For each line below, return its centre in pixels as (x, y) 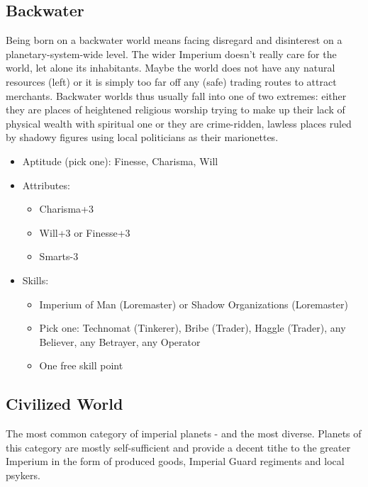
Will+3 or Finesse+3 (85, 232)
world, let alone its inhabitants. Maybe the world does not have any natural (171, 68)
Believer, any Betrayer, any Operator (120, 341)
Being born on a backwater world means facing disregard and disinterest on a (174, 40)
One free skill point (81, 365)
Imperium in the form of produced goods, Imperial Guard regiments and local (175, 461)
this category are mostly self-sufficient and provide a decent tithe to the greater (178, 447)
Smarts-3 (59, 256)
